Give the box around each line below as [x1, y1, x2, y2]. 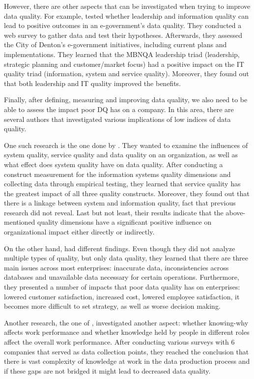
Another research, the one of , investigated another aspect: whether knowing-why [4, 317, 249, 327]
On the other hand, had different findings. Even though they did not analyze [4, 243, 235, 253]
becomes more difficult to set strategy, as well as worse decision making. [4, 301, 221, 311]
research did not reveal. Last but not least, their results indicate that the [4, 207, 224, 217]
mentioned [4, 217, 35, 227]
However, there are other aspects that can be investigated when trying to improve [4, 1, 251, 11]
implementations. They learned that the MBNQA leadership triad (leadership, [4, 49, 240, 59]
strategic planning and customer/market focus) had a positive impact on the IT [4, 58, 244, 69]
